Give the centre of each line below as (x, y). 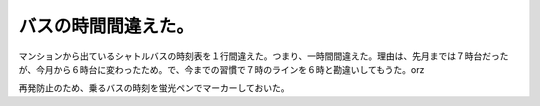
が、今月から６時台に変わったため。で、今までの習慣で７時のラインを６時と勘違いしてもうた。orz (221, 69)
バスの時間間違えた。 (106, 26)
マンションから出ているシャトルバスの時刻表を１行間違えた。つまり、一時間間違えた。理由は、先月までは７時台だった (263, 56)
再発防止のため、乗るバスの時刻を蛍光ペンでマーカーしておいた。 (154, 88)
